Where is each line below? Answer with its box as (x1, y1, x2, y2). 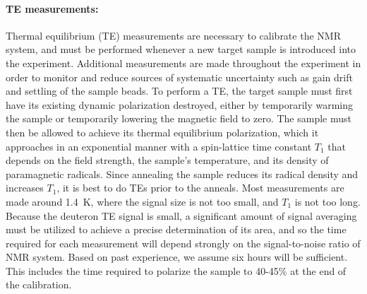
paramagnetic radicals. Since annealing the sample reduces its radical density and (6, 166, 359, 181)
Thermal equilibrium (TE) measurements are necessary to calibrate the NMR (6, 28, 341, 42)
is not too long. (294, 194, 361, 208)
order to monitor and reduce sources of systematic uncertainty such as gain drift (6, 69, 353, 84)
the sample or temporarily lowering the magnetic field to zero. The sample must (6, 111, 351, 126)
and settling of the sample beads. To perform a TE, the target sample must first (6, 83, 353, 98)
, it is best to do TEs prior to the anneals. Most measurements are (56, 180, 344, 195)
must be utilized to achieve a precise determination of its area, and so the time (6, 222, 347, 237)
